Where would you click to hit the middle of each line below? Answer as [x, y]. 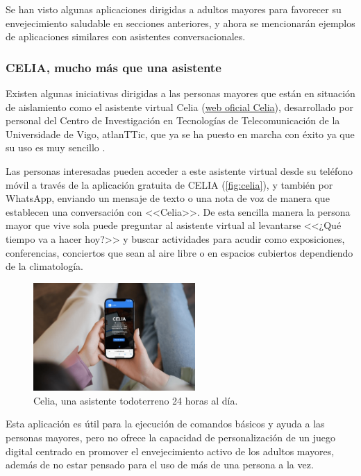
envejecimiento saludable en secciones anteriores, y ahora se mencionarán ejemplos [180, 23]
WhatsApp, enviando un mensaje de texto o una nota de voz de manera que [168, 198]
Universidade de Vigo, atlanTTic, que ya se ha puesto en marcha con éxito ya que [180, 134]
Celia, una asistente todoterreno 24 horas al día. [136, 400]
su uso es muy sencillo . [56, 147]
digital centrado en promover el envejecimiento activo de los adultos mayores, [170, 451]
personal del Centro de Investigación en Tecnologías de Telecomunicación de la [173, 120]
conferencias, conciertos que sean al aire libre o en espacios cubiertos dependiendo [179, 252]
